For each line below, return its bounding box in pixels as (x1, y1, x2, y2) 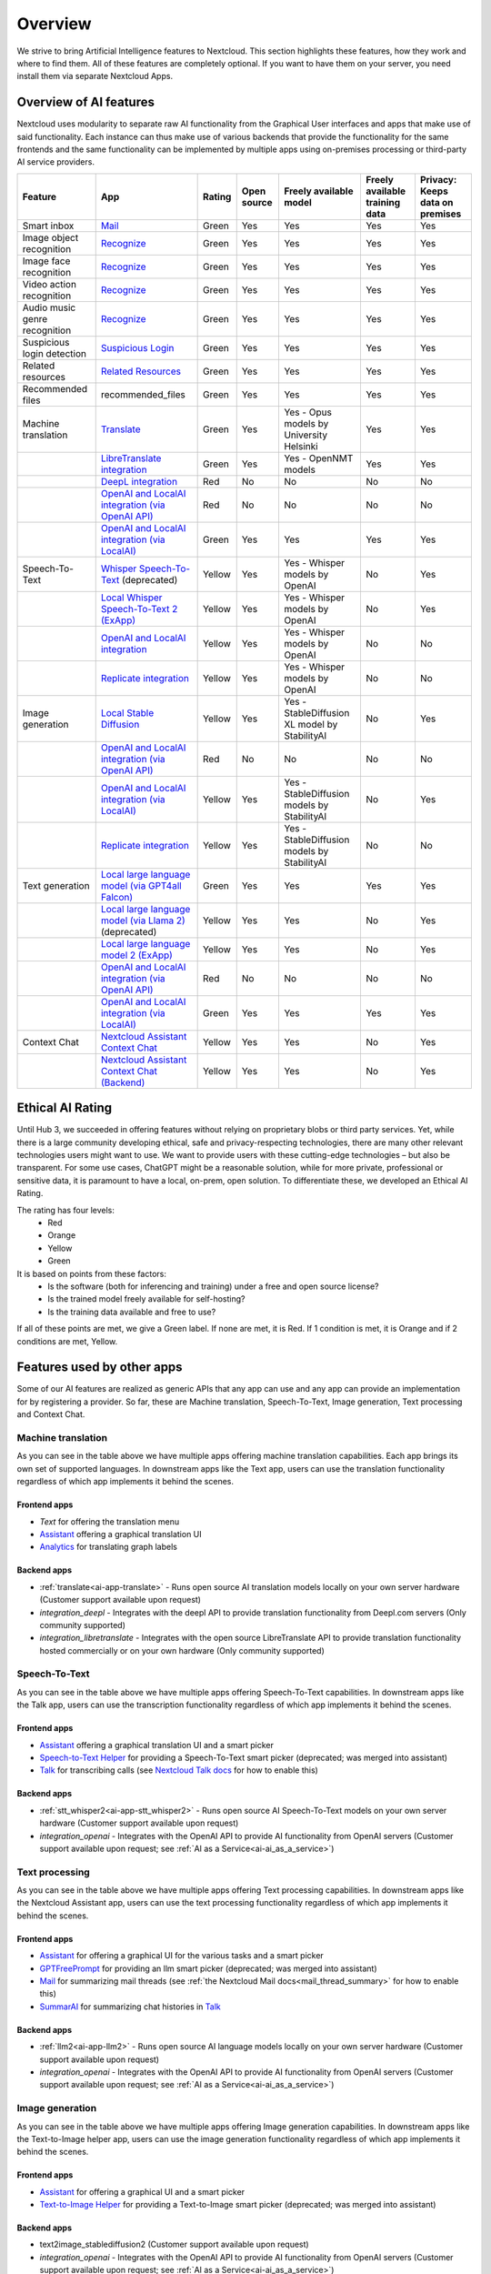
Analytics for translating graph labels (39, 1542, 177, 1553)
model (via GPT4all (100, 879, 182, 891)
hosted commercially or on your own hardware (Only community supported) (39, 1645, 325, 1655)
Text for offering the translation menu (39, 1515, 180, 1527)
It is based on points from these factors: (16, 1268, 167, 1279)
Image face (22, 255, 71, 267)
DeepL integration (100, 475, 177, 488)
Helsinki (283, 439, 318, 452)
